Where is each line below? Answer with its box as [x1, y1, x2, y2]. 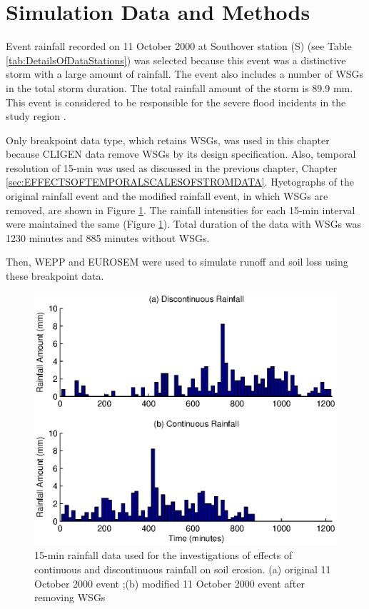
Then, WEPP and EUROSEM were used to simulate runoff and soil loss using [6, 254, 348, 269]
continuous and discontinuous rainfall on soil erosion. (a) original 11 [34, 562, 331, 576]
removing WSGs [34, 590, 106, 605]
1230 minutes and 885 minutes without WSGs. [6, 230, 210, 245]
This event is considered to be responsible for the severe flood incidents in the [6, 94, 346, 109]
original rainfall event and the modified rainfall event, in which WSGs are [6, 188, 328, 203]
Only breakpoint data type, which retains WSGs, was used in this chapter [6, 132, 330, 147]
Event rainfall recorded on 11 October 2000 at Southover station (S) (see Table [6, 39, 352, 54]
